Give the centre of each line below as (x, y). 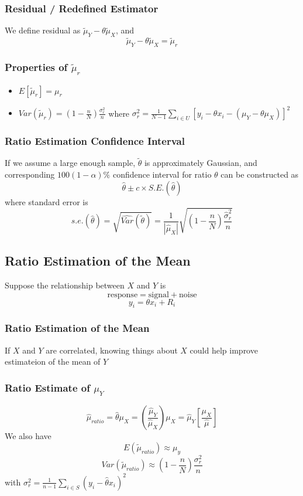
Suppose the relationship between (65, 285)
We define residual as (43, 30)
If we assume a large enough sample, (70, 163)
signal (159, 295)
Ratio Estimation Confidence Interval (95, 140)
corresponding (30, 174)
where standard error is (47, 201)
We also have (28, 436)
